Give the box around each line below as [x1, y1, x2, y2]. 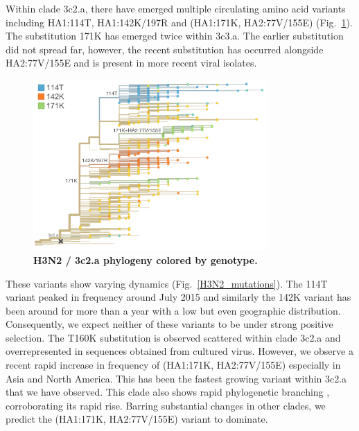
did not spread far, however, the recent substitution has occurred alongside [6, 42, 324, 56]
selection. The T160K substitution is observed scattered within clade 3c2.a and [6, 330, 341, 344]
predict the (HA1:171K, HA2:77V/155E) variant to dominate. [6, 412, 268, 426]
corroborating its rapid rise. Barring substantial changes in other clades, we [6, 398, 326, 412]
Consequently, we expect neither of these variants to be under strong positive [6, 317, 333, 331]
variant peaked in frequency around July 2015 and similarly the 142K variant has [6, 290, 351, 304]
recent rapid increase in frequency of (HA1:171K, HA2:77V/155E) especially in [6, 358, 341, 372]
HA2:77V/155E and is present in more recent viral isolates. [6, 55, 257, 70]
